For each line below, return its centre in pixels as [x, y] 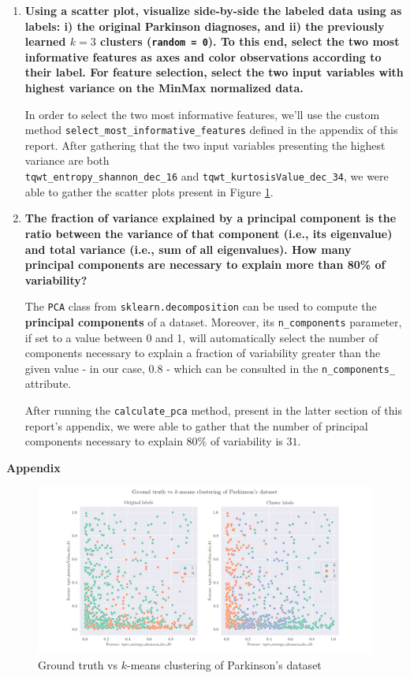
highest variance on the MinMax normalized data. [164, 88]
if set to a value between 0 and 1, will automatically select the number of [201, 337]
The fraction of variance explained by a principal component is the [211, 218]
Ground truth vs [78, 665]
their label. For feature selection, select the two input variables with [214, 72]
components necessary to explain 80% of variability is [154, 441]
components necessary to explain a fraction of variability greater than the [203, 353]
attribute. [48, 384]
